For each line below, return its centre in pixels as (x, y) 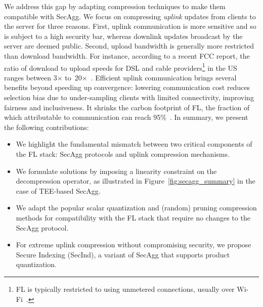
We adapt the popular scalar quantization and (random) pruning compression (136, 208)
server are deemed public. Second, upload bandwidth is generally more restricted (129, 46)
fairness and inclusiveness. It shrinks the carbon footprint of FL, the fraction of (127, 107)
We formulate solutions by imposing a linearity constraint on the (116, 171)
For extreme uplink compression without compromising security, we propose (134, 245)
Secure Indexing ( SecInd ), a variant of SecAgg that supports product (123, 254)
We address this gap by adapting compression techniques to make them (115, 6)
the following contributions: (47, 127)
